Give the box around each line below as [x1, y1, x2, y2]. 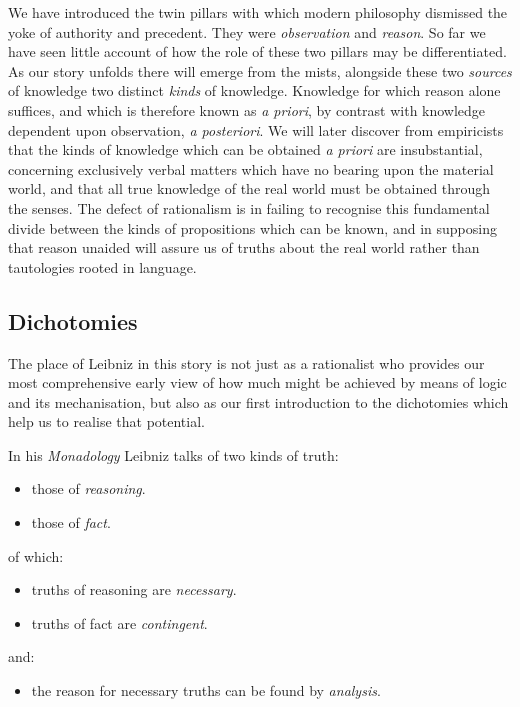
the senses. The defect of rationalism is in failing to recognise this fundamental [8, 197, 490, 218]
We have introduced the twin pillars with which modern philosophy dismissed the [8, 2, 508, 22]
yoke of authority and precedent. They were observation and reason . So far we [8, 21, 486, 42]
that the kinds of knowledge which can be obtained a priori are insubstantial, [8, 139, 483, 160]
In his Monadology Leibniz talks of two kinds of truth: [8, 444, 339, 465]
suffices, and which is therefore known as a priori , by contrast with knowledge [8, 99, 486, 120]
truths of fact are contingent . [31, 612, 208, 633]
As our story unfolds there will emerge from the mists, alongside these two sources [8, 60, 512, 81]
